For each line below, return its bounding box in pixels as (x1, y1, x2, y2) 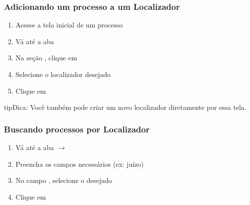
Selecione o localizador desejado (15, 69, 111, 79)
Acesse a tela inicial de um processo (15, 20, 123, 30)
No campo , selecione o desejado (15, 175, 112, 185)
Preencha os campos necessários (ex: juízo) (15, 158, 144, 169)
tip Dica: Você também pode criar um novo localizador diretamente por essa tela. (4, 102, 247, 112)
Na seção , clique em (15, 52, 77, 63)
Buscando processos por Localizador (4, 123, 150, 135)
